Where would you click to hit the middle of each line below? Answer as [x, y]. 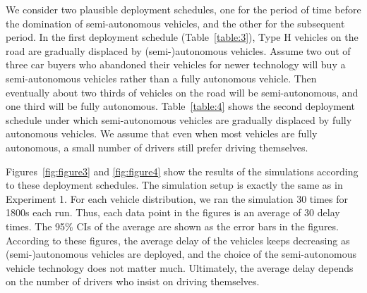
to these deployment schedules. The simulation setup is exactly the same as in [174, 185]
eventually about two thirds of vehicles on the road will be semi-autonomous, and [182, 92]
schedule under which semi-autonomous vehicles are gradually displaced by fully [179, 119]
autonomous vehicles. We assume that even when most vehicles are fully [162, 133]
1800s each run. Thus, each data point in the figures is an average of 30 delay [173, 212]
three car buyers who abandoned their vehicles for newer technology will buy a [176, 64]
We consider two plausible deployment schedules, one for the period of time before [183, 9]
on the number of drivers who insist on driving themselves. [133, 281]
